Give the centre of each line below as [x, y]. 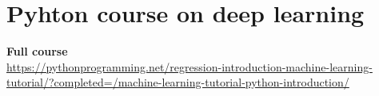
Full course [37, 51]
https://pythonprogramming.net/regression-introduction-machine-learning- [189, 66]
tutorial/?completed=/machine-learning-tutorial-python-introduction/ [178, 82]
